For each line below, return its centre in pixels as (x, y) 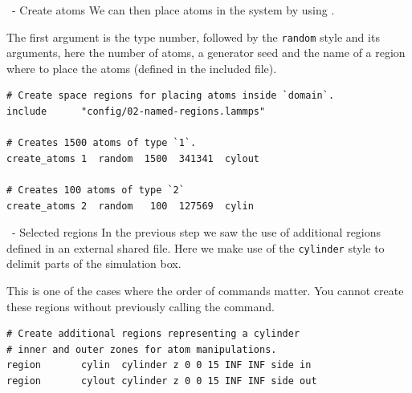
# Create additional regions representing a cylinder (153, 334)
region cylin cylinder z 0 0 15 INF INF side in (159, 365)
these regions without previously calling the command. (141, 306)
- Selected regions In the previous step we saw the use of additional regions (196, 232)
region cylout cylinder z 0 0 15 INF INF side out (162, 381)
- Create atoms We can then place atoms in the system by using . (173, 10)
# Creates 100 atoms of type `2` (96, 190)
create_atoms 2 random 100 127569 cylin (130, 206)
